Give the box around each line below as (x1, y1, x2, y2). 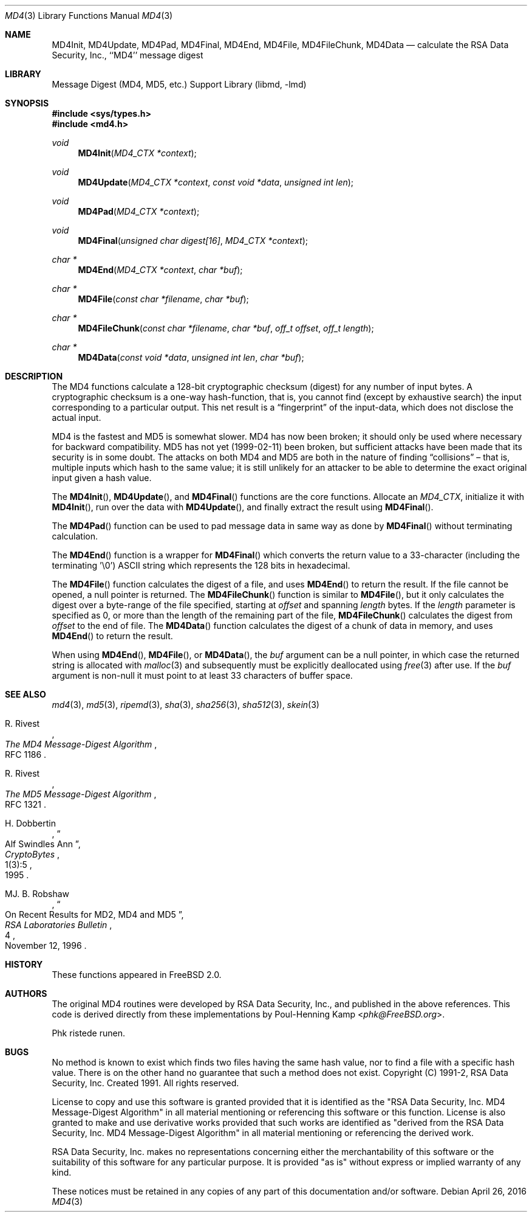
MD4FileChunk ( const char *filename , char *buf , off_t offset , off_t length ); (78, 323, 374, 333)
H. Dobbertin (5, 818, 56, 828)
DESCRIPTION (5, 371, 63, 381)
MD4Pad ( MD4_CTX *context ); (78, 206, 200, 217)
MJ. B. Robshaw (5, 889, 70, 899)
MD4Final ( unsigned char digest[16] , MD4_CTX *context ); (78, 235, 308, 246)
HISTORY (5, 959, 43, 969)
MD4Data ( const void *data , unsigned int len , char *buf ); (78, 352, 304, 362)
